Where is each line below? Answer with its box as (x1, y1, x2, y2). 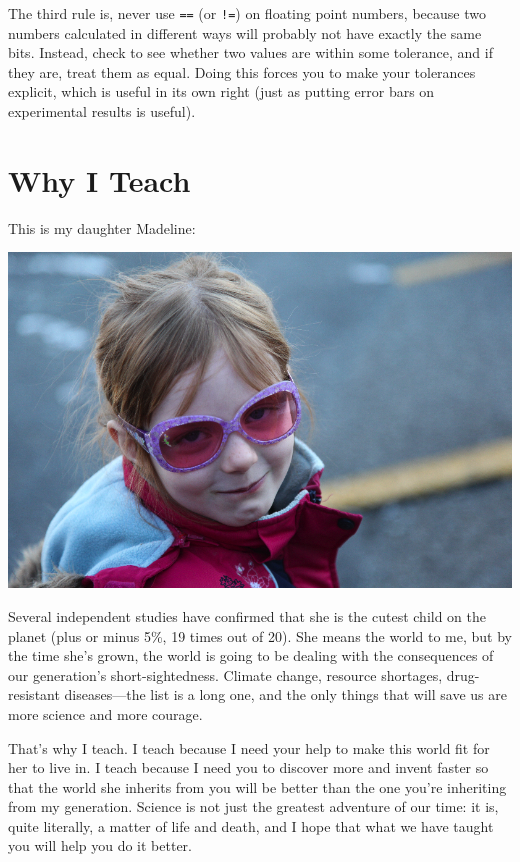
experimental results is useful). (8, 101, 196, 122)
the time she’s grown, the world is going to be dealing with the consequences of (8, 645, 494, 666)
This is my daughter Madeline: (8, 217, 196, 238)
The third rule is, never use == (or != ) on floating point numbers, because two (8, 3, 486, 23)
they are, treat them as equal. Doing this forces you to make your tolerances (8, 61, 476, 82)
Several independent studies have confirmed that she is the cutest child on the (8, 605, 487, 626)
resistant (8, 684, 60, 705)
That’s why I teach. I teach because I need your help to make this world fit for (8, 737, 490, 758)
